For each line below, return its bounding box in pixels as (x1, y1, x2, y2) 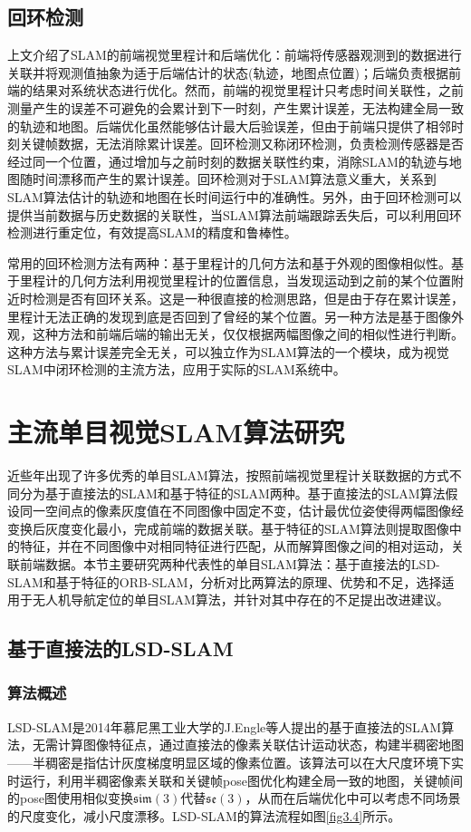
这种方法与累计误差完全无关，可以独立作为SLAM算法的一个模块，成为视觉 (7, 342, 449, 361)
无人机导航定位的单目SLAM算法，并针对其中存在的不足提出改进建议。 (32, 590, 449, 609)
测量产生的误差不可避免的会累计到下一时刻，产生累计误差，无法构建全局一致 (7, 98, 464, 117)
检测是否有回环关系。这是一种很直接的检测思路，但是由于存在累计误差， (32, 288, 464, 307)
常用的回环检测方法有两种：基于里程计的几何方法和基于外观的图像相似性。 (7, 253, 451, 272)
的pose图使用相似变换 (7, 788, 133, 808)
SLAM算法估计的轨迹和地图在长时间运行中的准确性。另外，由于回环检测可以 (7, 187, 462, 206)
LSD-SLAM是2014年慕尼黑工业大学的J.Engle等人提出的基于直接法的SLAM (7, 717, 442, 736)
